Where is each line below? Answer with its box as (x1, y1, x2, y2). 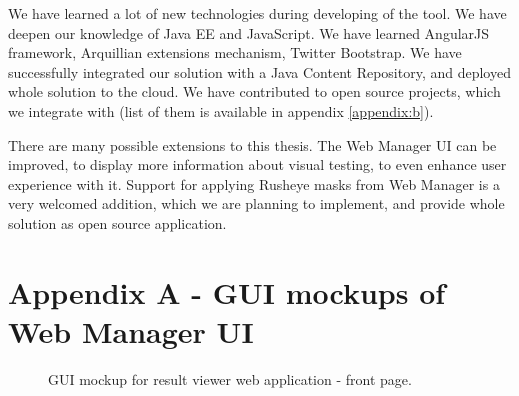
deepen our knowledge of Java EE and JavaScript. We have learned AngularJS (8, 22, 490, 43)
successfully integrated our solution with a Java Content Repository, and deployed (8, 61, 511, 82)
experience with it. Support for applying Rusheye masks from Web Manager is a (8, 173, 500, 194)
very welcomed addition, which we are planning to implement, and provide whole (8, 193, 505, 214)
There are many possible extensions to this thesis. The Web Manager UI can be (8, 134, 497, 155)
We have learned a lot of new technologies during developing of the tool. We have (8, 3, 507, 23)
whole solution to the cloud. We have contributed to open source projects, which (8, 81, 501, 102)
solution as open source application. (8, 212, 227, 233)
